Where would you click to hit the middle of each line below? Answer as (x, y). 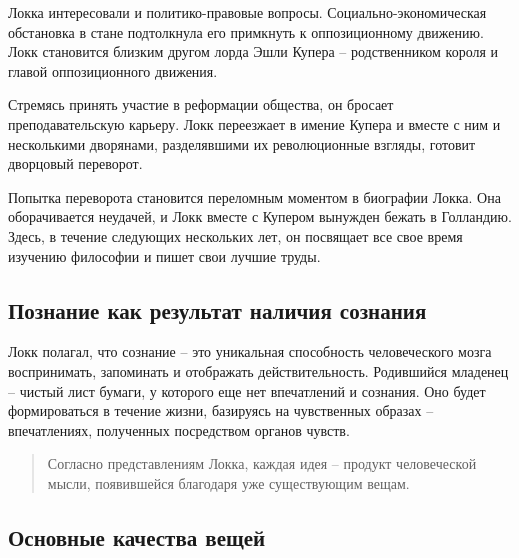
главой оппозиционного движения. (113, 70)
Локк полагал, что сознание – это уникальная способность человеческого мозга (250, 351)
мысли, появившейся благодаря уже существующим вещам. (228, 482)
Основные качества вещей (137, 536)
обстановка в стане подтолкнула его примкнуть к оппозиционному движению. (246, 31)
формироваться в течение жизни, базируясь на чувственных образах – (221, 410)
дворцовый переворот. (75, 163)
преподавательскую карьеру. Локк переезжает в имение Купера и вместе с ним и (254, 123)
